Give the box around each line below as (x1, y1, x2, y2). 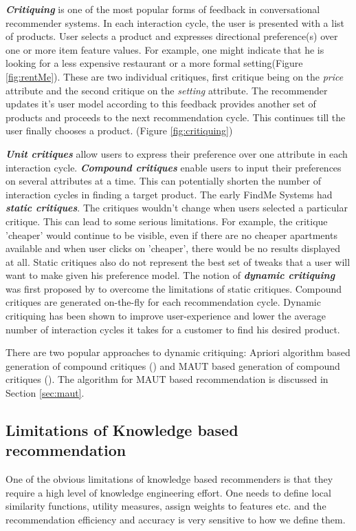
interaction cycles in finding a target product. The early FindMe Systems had (5, 187, 333, 201)
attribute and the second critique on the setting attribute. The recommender (5, 83, 328, 97)
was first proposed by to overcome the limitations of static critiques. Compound (5, 281, 342, 295)
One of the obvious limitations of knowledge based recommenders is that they (5, 472, 333, 486)
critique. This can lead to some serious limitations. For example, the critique (5, 214, 328, 228)
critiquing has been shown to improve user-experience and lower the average (5, 309, 326, 323)
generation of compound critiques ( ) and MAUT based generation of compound (5, 358, 340, 373)
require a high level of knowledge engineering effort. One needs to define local (5, 485, 331, 499)
